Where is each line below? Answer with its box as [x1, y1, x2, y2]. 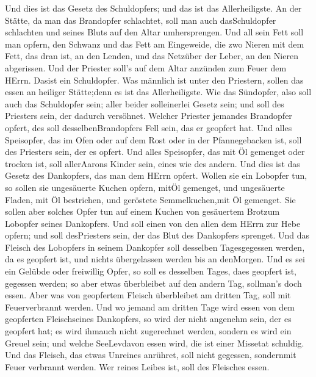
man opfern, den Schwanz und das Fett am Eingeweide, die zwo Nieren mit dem [5, 37, 304, 50]
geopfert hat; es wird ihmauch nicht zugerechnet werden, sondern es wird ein [5, 325, 292, 337]
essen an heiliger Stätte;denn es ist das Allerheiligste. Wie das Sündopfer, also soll [5, 85, 312, 98]
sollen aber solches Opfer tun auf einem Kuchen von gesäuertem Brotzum [5, 205, 280, 218]
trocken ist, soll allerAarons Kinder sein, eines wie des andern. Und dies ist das [5, 157, 300, 170]
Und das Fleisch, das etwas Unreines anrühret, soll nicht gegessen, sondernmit [5, 348, 296, 361]
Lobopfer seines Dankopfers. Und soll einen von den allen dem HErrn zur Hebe [5, 217, 301, 229]
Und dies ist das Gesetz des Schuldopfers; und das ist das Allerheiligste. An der [5, 2, 302, 14]
